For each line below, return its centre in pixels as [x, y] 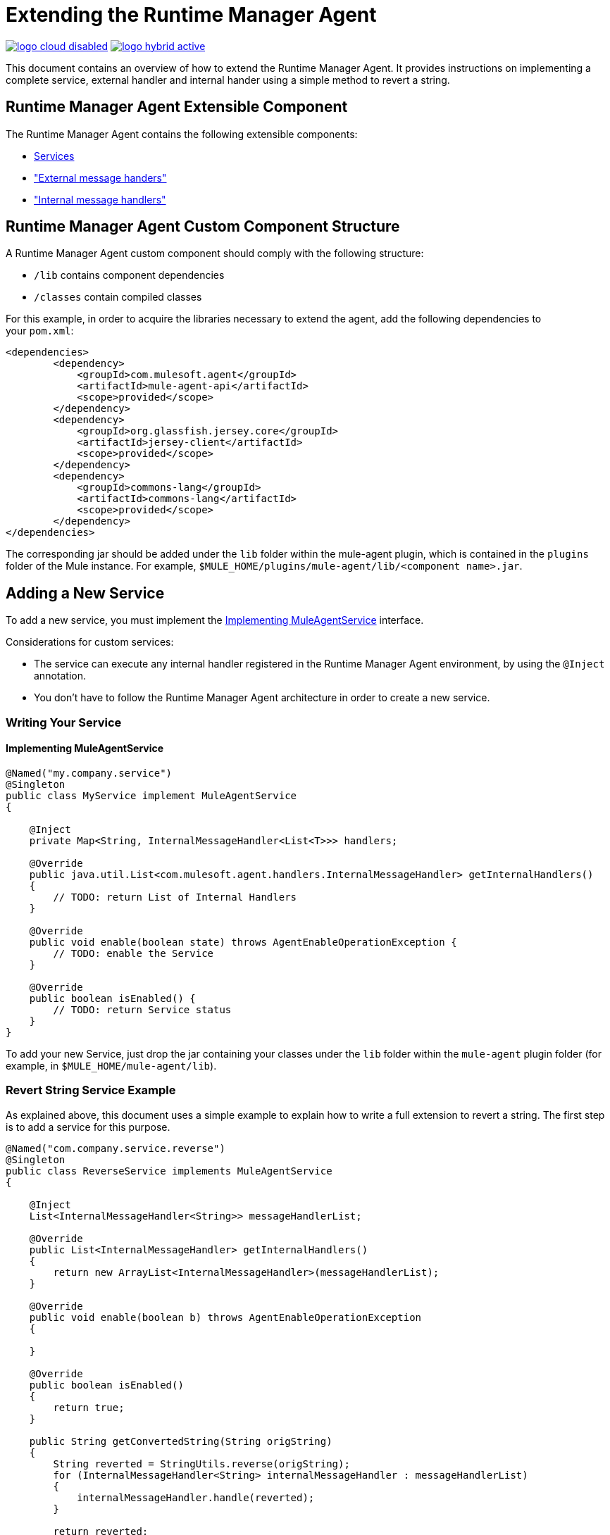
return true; [89, 1407]
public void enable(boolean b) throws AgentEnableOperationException [225, 1317]
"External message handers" [100, 177]
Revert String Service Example [91, 1090]
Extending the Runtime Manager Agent [191, 15]
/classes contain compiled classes [118, 297]
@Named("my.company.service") [89, 773]
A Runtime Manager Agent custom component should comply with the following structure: [215, 253]
